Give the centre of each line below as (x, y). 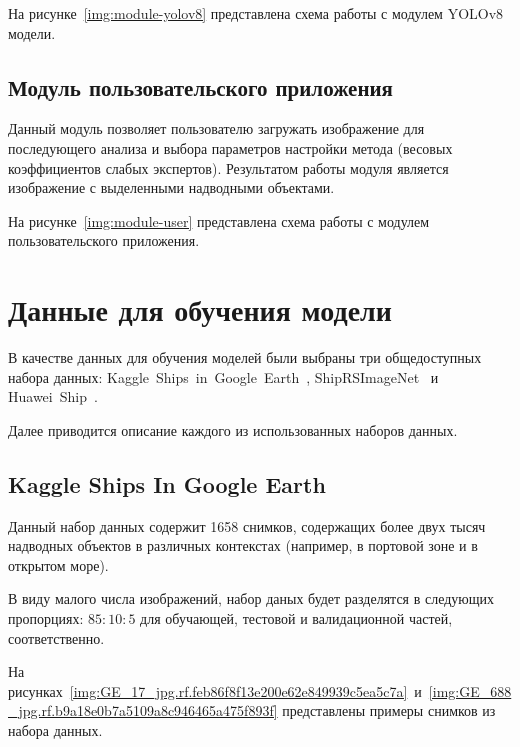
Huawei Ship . (53, 396)
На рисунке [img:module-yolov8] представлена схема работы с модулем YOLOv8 (256, 13)
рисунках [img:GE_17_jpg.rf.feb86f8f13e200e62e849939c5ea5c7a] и (215, 690)
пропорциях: (46, 618)
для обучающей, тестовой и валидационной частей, (296, 618)
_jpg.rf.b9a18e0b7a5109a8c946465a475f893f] (143, 710)
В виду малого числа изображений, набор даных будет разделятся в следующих (251, 598)
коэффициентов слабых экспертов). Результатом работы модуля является (228, 167)
